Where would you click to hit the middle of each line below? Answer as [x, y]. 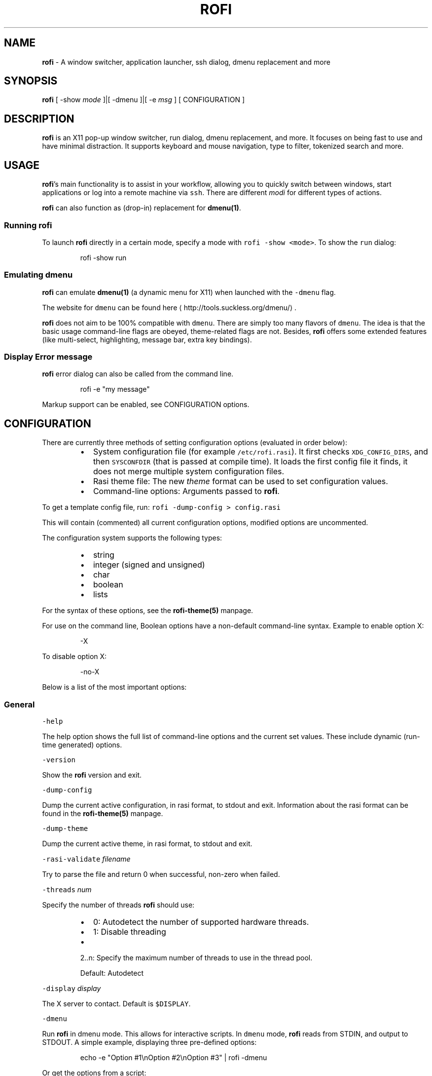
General [19, 704]
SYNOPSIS [31, 81]
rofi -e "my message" [115, 389]
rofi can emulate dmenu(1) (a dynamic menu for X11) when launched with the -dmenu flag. [189, 292]
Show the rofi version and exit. [92, 775]
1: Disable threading [129, 931]
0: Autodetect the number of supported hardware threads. [201, 922]
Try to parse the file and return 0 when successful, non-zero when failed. [161, 874]
